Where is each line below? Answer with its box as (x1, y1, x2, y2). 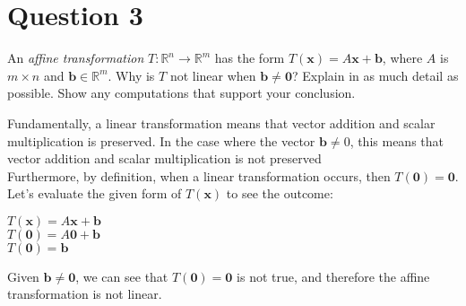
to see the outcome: (226, 184, 333, 203)
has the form (214, 48, 285, 67)
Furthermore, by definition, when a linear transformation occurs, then (7, 166, 391, 185)
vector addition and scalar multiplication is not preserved (7, 149, 322, 168)
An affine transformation (7, 48, 144, 67)
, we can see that (75, 267, 168, 285)
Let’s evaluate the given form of (7, 184, 182, 203)
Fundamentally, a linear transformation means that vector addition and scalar (7, 113, 436, 132)
